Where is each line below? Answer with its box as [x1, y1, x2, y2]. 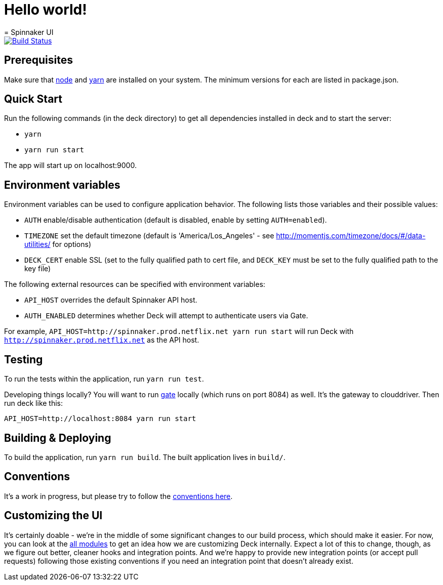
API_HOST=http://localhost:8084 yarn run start [4, 414, 196, 423]
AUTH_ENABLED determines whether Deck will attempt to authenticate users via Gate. [24, 311, 308, 320]
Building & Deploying [4, 431, 111, 444]
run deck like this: [4, 399, 63, 408]
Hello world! [4, 1, 87, 18]
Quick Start [4, 93, 62, 106]
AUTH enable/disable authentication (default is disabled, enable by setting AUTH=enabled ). [24, 216, 327, 225]
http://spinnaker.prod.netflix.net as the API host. [4, 336, 199, 345]
